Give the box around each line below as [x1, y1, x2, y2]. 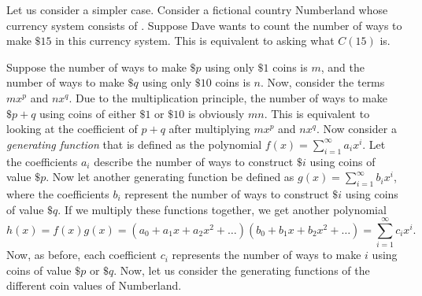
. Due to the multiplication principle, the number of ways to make [68, 89, 387, 105]
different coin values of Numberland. [6, 277, 182, 294]
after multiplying [168, 120, 250, 137]
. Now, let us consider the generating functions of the [113, 261, 370, 278]
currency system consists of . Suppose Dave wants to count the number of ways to [6, 17, 402, 33]
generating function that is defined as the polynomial [6, 135, 262, 152]
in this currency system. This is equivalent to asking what [55, 32, 335, 49]
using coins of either [39, 105, 136, 121]
